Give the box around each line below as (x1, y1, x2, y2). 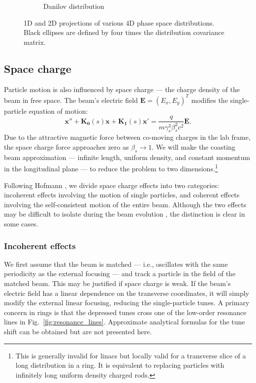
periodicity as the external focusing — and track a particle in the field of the (4, 268, 236, 279)
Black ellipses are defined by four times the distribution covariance (24, 27, 224, 37)
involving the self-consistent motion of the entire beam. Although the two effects (4, 199, 247, 209)
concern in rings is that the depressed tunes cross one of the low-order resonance (4, 307, 247, 317)
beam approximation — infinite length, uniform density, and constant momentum (4, 152, 251, 162)
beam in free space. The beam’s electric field (4, 95, 138, 105)
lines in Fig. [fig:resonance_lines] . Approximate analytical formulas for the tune (4, 317, 245, 327)
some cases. (4, 219, 38, 229)
